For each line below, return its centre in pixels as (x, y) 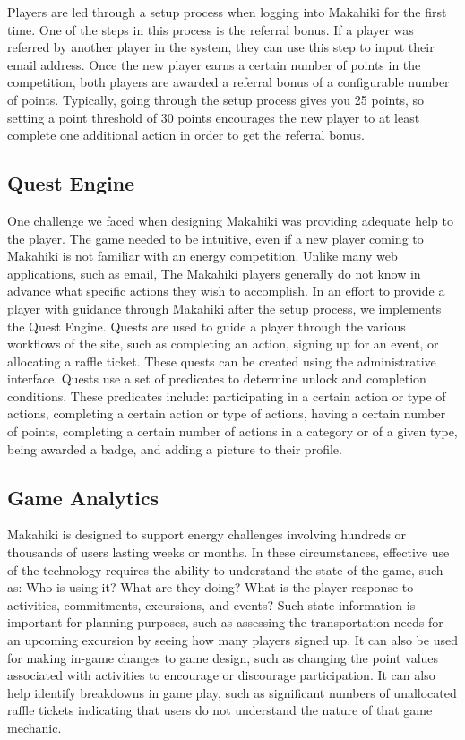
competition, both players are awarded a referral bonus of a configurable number (228, 82)
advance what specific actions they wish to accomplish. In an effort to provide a (226, 291)
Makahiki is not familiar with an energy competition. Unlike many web (202, 256)
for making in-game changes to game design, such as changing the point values (223, 657)
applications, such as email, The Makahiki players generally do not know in (214, 273)
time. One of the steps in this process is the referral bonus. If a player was (211, 29)
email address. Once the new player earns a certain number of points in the (214, 64)
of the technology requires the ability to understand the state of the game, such (225, 569)
